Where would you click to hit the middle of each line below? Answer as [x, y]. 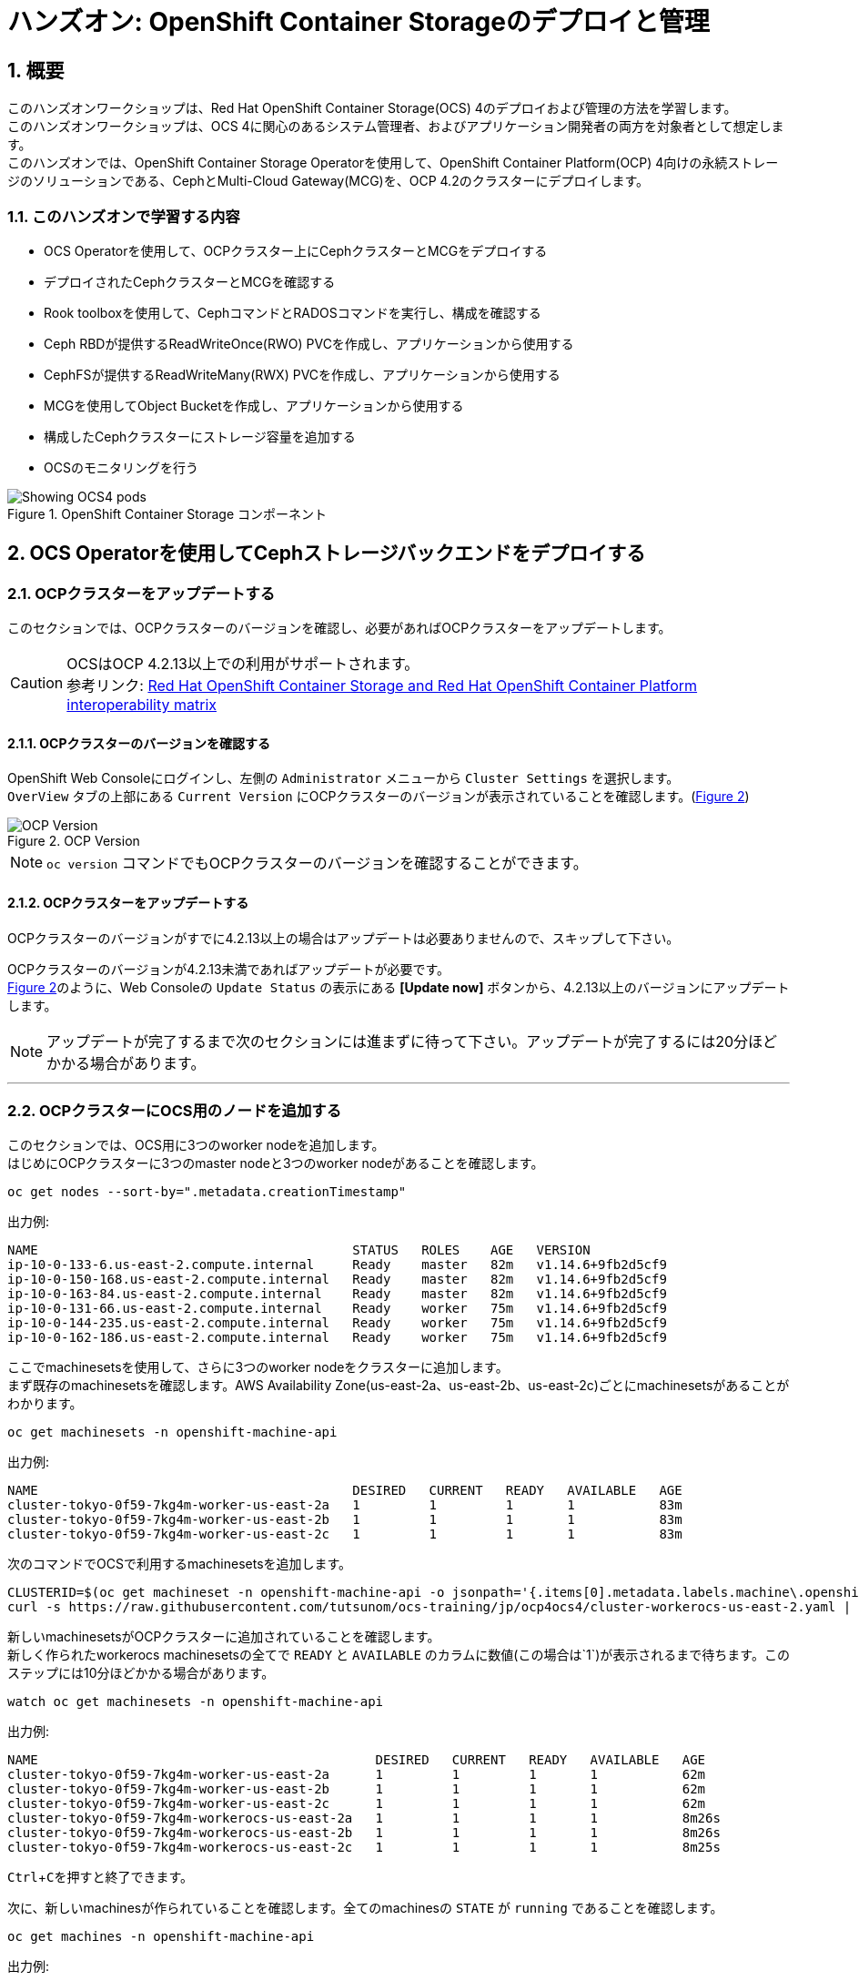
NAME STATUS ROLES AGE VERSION [299, 1250]
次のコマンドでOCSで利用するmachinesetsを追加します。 [180, 1564]
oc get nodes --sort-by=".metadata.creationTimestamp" [207, 1192]
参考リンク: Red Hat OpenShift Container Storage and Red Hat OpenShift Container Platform [382, 686]
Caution [37, 683]
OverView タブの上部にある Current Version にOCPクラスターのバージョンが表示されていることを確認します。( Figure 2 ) [379, 797]
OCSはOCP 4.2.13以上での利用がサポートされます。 [243, 664]
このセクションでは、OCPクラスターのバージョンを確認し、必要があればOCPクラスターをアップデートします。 [339, 628]
